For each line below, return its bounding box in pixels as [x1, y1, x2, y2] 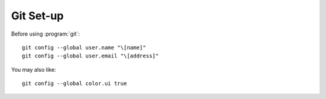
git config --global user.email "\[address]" [22, 53, 159, 60]
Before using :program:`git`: [11, 30, 80, 37]
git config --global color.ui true [22, 80, 127, 87]
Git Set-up [11, 9, 64, 22]
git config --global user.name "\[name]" [22, 44, 146, 51]
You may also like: [11, 66, 57, 73]
